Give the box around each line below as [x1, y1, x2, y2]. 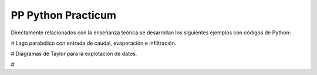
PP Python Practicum [11, 9, 117, 22]
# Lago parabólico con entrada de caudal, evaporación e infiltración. [11, 40, 177, 47]
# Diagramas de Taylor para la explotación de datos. [11, 50, 137, 58]
